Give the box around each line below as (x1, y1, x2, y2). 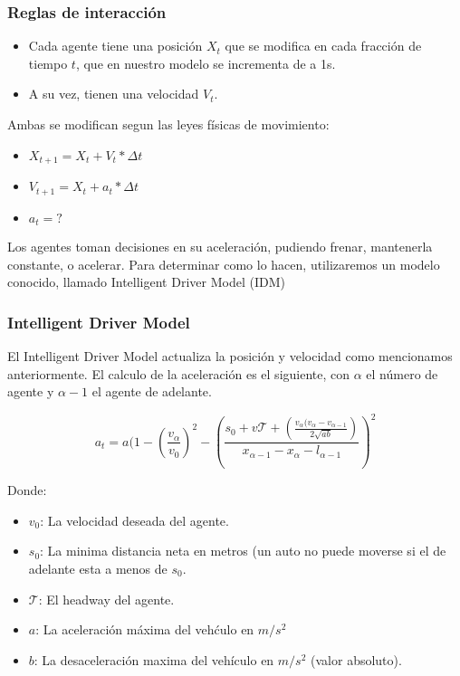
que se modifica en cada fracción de (225, 36, 422, 55)
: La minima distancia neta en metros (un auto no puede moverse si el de (40, 541, 446, 560)
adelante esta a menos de (28, 558, 168, 577)
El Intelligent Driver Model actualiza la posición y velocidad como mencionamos (7, 346, 453, 365)
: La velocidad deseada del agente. (40, 510, 229, 529)
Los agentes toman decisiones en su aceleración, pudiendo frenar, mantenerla (7, 236, 433, 255)
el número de (366, 364, 438, 383)
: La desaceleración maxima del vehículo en (34, 650, 274, 669)
